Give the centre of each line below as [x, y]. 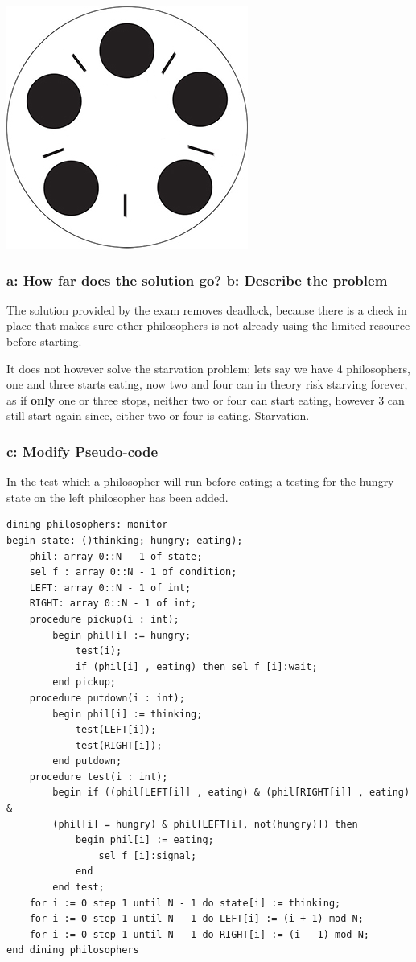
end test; [78, 888]
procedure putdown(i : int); [107, 698]
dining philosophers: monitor [87, 525]
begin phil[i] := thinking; [128, 714]
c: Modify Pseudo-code [82, 451]
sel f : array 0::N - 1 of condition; [133, 572]
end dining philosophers [73, 950]
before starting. [44, 341]
